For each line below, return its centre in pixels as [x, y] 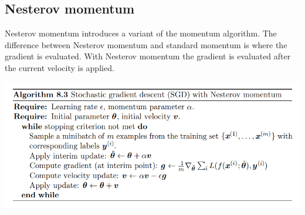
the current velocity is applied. [60, 67]
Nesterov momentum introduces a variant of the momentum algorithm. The [141, 33]
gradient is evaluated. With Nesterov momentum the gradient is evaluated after [148, 56]
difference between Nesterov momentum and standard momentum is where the [146, 44]
